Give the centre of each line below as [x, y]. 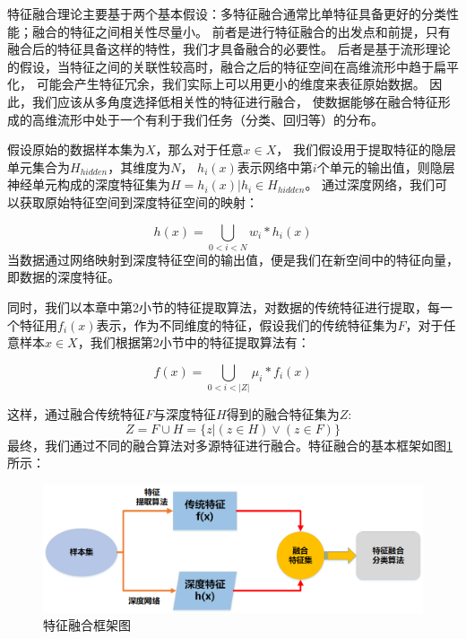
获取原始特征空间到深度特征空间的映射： [138, 201]
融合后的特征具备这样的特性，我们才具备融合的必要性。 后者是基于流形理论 [229, 49]
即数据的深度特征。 [64, 277]
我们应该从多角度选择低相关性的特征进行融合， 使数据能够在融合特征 [235, 101]
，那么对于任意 [199, 149]
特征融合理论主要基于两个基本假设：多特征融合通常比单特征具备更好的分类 [227, 13]
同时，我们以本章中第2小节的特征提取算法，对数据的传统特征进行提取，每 [224, 307]
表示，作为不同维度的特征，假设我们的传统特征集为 [247, 324]
